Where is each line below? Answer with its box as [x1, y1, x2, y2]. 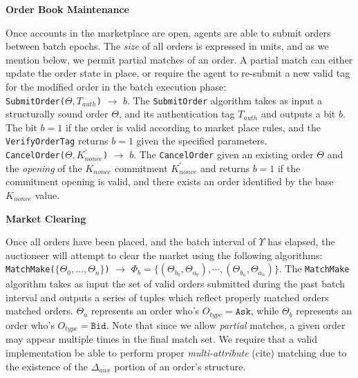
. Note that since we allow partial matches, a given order [106, 317, 346, 332]
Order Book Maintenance [6, 2, 129, 16]
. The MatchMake [279, 261, 350, 276]
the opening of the [6, 160, 82, 175]
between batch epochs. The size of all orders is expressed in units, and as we [6, 39, 329, 53]
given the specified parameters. [136, 133, 267, 148]
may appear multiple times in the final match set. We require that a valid [6, 332, 317, 346]
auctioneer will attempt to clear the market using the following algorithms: [6, 247, 323, 262]
